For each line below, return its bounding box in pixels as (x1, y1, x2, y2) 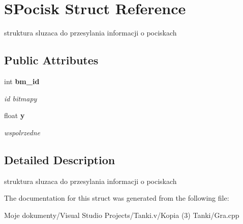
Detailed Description (4, 152, 115, 167)
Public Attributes (4, 52, 99, 68)
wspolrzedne (4, 127, 41, 137)
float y (4, 110, 25, 121)
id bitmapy (4, 93, 37, 103)
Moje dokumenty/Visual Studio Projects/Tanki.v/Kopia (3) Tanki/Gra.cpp (4, 209, 239, 220)
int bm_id (4, 76, 40, 86)
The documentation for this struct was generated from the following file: (4, 193, 229, 203)
